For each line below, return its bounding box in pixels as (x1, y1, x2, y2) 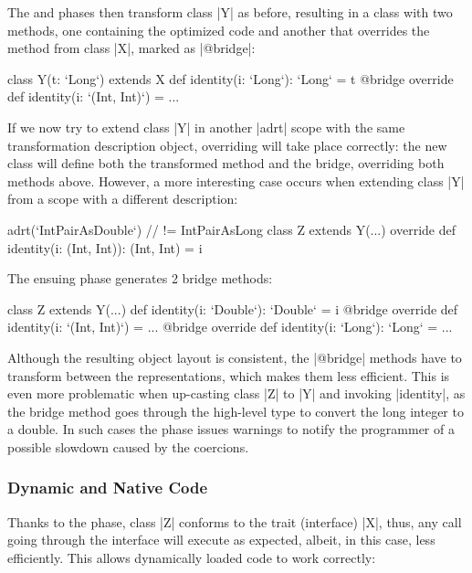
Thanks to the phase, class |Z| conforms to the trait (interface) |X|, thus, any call (7, 512, 462, 531)
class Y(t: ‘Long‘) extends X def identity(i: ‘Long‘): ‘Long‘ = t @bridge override (7, 69, 454, 88)
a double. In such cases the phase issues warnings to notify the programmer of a (7, 419, 455, 439)
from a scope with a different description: (7, 189, 238, 208)
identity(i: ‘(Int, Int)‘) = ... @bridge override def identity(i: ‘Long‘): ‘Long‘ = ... (7, 317, 453, 336)
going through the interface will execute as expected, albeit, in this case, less (7, 530, 435, 549)
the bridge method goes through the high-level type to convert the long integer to (7, 401, 464, 420)
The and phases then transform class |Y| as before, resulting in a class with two (7, 3, 453, 21)
